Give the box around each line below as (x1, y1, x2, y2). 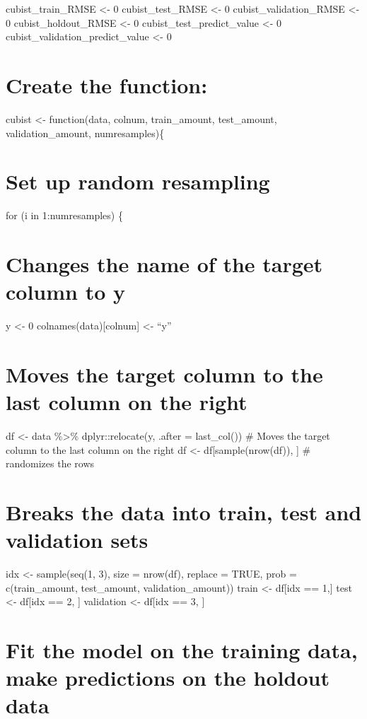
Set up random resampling (6, 167, 270, 196)
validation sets (6, 525, 148, 554)
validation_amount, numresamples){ (6, 125, 165, 140)
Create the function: (6, 70, 208, 99)
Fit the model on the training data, (6, 636, 358, 665)
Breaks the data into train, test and (6, 498, 362, 526)
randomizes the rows (6, 456, 95, 471)
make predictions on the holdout (6, 663, 330, 692)
